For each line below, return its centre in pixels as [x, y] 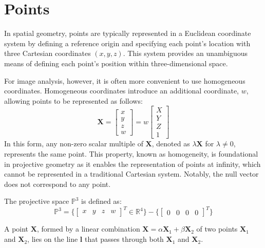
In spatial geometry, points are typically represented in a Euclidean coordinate [128, 33]
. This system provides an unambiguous [185, 53]
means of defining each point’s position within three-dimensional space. [116, 63]
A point [16, 229]
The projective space [37, 201]
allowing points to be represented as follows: [73, 100]
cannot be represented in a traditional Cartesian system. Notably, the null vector [131, 174]
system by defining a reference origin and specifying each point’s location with [127, 43]
